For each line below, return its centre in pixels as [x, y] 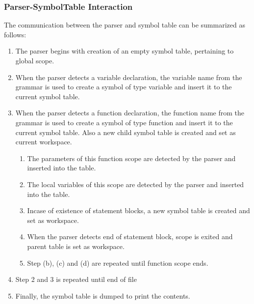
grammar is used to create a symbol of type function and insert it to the [124, 122]
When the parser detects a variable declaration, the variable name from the [129, 77]
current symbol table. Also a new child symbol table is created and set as [126, 132]
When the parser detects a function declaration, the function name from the [130, 113]
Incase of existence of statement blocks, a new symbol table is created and [139, 210]
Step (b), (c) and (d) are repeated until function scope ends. [118, 263]
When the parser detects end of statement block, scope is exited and [130, 236]
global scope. [35, 60]
